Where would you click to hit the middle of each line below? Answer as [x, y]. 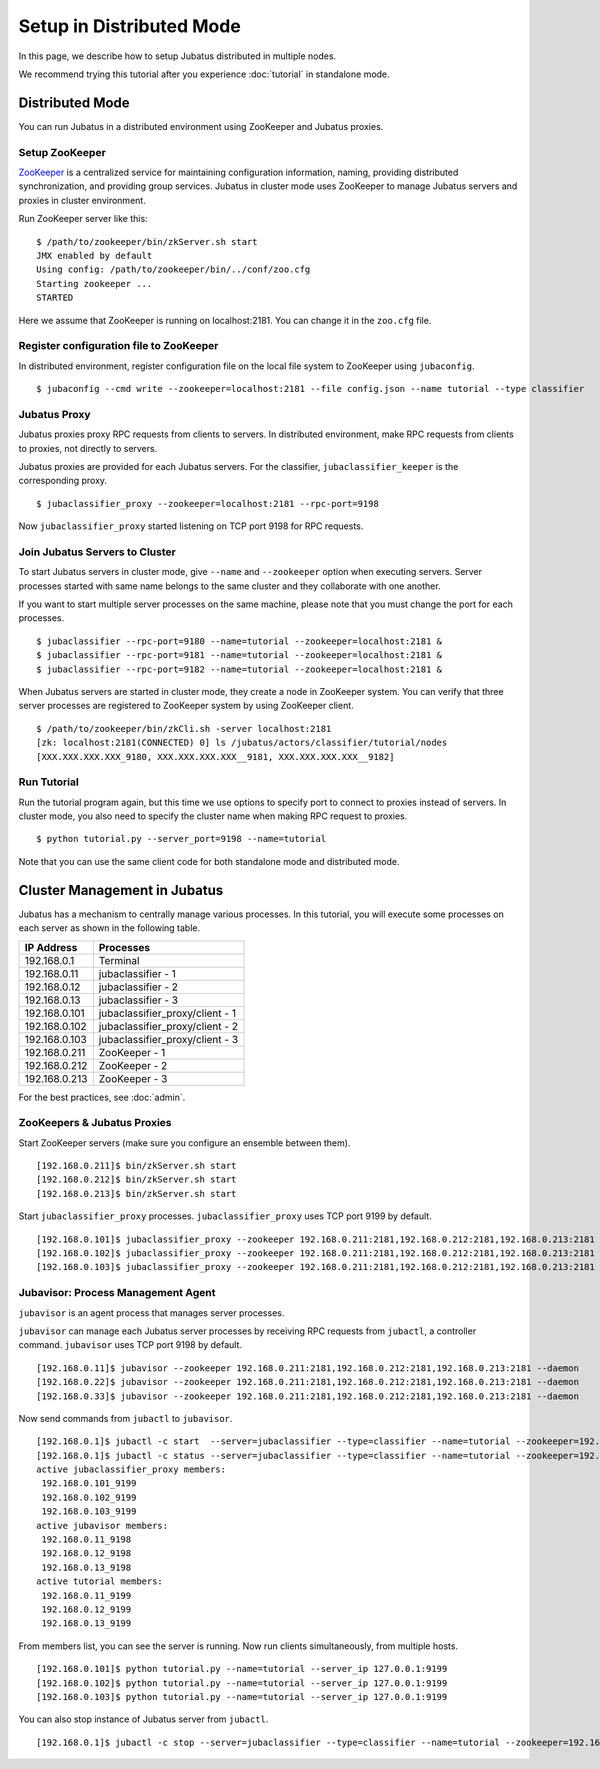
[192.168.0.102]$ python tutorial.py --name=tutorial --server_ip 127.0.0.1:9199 [242, 1683]
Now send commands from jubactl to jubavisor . [125, 1418]
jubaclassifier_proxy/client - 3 [168, 1039]
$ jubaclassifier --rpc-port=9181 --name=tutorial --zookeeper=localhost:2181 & [239, 655]
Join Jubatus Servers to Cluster [97, 552]
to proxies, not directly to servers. [88, 448]
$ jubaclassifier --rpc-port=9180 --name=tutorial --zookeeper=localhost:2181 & [239, 641]
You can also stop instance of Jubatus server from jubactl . [143, 1719]
